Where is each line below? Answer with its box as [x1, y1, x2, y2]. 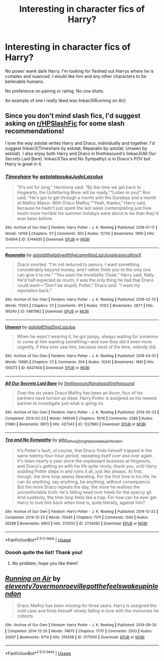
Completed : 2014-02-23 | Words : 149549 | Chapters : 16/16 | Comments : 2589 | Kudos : [5, 416, 154, 421]
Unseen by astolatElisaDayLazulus [5, 324, 76, 330]
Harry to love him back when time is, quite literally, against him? [17, 499, 145, 506]
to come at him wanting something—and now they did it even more [17, 338, 152, 344]
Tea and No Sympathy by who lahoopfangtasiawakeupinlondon [5, 436, 123, 444]
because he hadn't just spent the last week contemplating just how [17, 205, 152, 211]
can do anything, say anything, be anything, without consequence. [17, 479, 151, 484]
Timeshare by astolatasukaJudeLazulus [5, 173, 103, 180]
